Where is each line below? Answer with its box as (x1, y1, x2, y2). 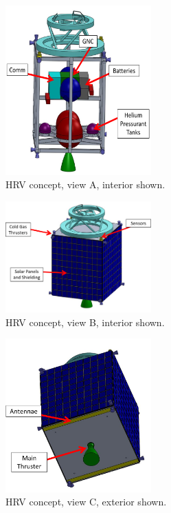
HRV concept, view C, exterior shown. (5, 494, 167, 509)
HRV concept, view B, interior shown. (5, 314, 165, 329)
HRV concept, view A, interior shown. (5, 177, 166, 192)
